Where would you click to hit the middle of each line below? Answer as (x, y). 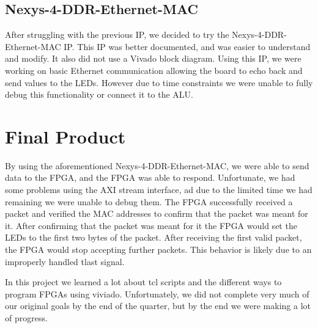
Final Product (65, 136)
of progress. (26, 318)
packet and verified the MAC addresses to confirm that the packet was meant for (157, 213)
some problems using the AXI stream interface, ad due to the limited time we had (159, 190)
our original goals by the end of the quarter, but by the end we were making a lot (158, 306)
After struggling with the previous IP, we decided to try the (117, 35)
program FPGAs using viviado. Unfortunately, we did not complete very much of (157, 293)
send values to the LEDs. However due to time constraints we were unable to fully (159, 82)
